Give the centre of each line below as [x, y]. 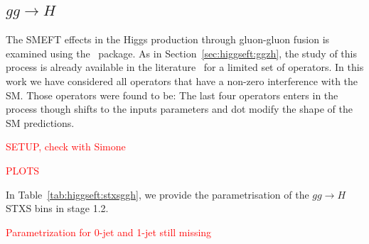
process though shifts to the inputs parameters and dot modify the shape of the [179, 109]
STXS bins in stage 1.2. [57, 208]
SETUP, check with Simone [66, 146]
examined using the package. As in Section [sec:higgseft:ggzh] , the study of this [181, 53]
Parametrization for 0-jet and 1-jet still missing [109, 232]
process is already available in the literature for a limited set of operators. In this [185, 67]
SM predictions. [40, 122]
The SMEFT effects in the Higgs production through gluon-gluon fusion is [168, 39]
